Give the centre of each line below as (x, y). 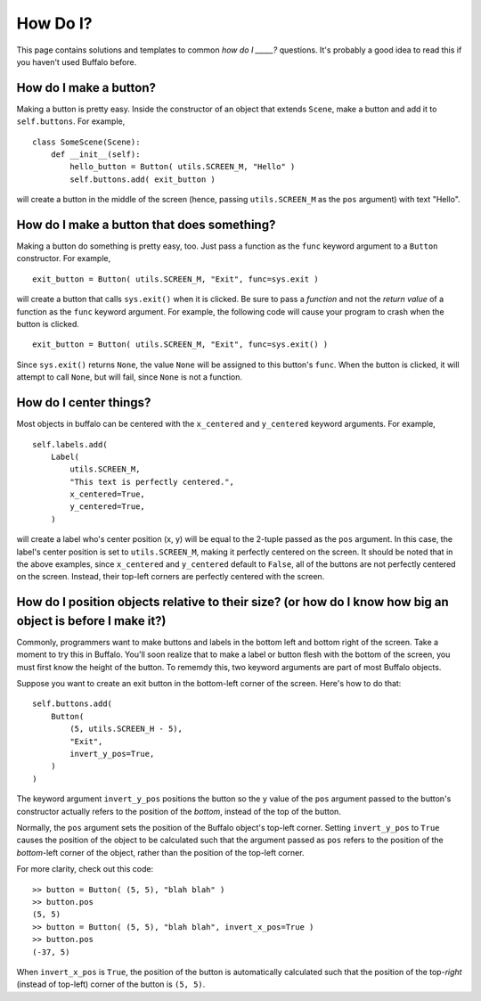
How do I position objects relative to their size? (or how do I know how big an (232, 602)
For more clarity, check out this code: (85, 869)
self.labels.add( (70, 444)
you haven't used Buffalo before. (77, 62)
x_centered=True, (108, 494)
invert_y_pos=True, (112, 754)
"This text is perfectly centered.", (152, 482)
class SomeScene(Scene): (86, 142)
